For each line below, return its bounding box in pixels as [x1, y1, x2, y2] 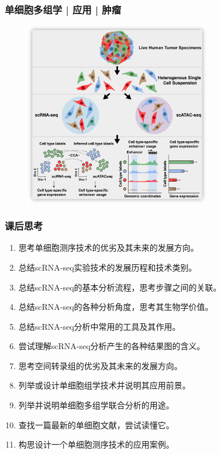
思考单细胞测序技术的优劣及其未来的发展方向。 [18, 241, 199, 254]
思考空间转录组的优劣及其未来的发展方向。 [18, 359, 182, 371]
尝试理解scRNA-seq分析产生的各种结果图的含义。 [18, 340, 205, 352]
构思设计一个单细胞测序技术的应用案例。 [18, 438, 174, 450]
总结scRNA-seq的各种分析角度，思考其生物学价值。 [18, 301, 213, 313]
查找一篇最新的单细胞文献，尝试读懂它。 [18, 418, 174, 431]
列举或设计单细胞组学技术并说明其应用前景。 [18, 379, 191, 391]
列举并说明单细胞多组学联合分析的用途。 [18, 399, 174, 411]
